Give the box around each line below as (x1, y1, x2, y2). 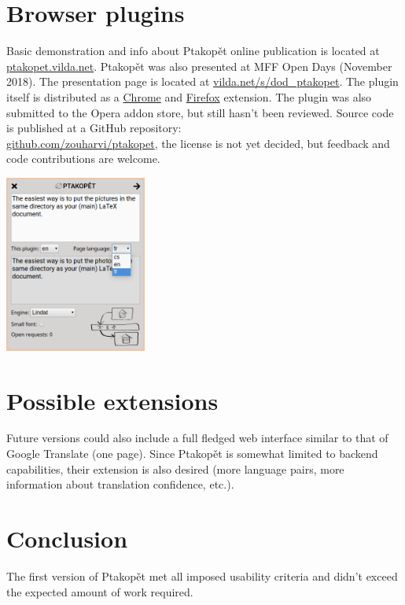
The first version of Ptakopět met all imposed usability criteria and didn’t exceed (6, 567, 398, 584)
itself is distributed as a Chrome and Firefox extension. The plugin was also (6, 88, 372, 105)
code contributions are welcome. (6, 150, 160, 167)
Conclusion (6, 522, 128, 555)
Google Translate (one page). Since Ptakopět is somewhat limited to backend (6, 445, 378, 462)
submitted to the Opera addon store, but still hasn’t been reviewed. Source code (6, 104, 394, 120)
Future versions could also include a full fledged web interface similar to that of (6, 430, 388, 446)
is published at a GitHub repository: (6, 120, 182, 136)
